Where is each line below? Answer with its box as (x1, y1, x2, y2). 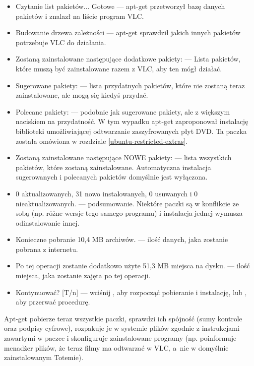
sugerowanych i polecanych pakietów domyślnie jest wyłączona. (15, 172, 208, 182)
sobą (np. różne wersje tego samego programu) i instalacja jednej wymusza (15, 208, 243, 218)
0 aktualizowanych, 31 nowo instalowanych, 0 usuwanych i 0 (15, 188, 198, 198)
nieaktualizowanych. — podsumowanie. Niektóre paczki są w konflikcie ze (15, 198, 239, 208)
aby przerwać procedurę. (15, 297, 90, 307)
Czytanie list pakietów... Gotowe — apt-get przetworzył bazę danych (15, 1, 225, 11)
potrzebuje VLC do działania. (15, 37, 106, 47)
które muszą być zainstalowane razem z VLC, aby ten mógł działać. (15, 63, 222, 73)
